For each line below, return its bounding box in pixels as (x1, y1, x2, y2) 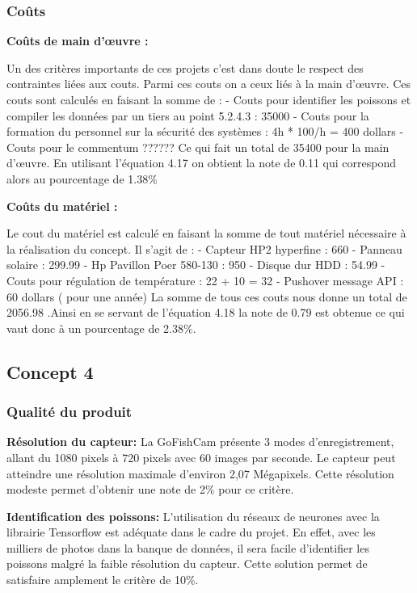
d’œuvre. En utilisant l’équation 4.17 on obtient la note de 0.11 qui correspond (6, 154, 396, 171)
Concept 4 (6, 359, 94, 384)
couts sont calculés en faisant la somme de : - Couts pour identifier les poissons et (6, 91, 411, 107)
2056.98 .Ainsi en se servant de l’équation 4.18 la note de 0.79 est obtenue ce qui (6, 304, 405, 321)
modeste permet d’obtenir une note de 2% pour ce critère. (6, 481, 294, 498)
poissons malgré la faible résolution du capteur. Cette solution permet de (6, 555, 368, 572)
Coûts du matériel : (6, 197, 118, 214)
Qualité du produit (6, 402, 133, 422)
